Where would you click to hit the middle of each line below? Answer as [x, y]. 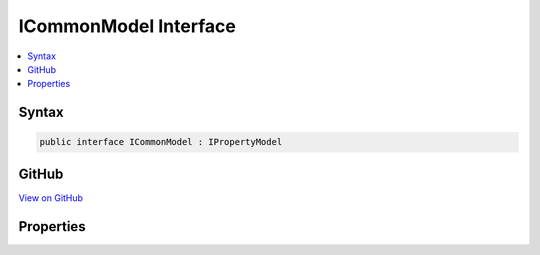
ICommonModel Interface [127, 26]
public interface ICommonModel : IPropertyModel [161, 142]
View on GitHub [51, 197]
